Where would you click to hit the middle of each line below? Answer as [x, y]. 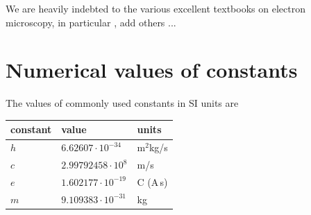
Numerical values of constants [152, 70]
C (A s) [152, 181]
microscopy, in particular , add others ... [91, 22]
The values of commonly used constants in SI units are [122, 103]
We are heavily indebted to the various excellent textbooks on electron [155, 8]
